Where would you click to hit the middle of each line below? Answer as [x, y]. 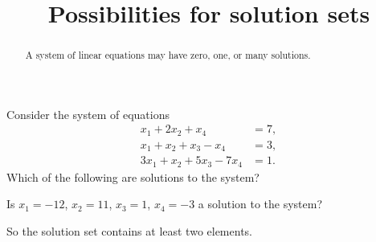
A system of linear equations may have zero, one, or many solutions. [168, 55]
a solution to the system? [260, 204]
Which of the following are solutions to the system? [133, 176]
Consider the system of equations [88, 114]
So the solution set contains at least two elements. [129, 231]
